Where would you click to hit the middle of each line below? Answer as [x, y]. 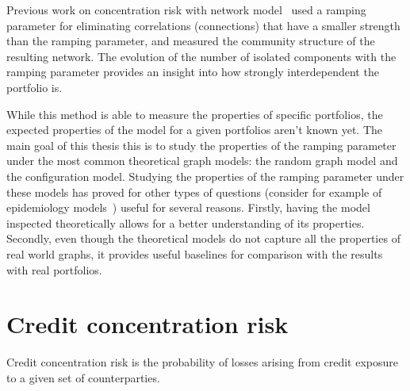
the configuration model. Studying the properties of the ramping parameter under [205, 176]
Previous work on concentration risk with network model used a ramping [186, 10]
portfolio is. [34, 87]
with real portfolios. [54, 269]
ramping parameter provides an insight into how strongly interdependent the [193, 72]
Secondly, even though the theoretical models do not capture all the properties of [203, 238]
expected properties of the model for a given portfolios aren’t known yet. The [195, 130]
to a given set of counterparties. [83, 377]
